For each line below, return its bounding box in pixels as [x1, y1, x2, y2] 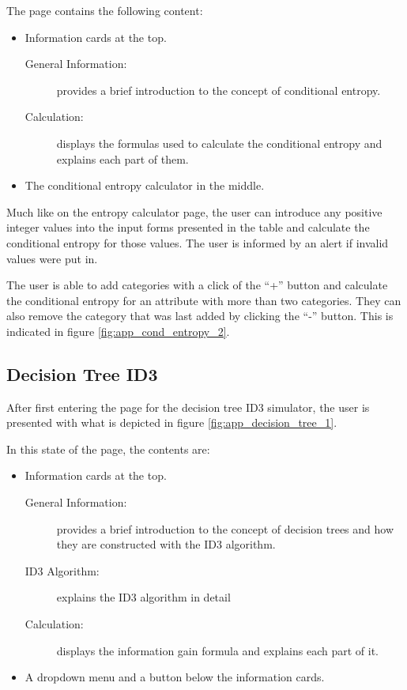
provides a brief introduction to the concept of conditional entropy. [56, 81, 381, 98]
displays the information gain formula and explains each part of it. [56, 642, 379, 658]
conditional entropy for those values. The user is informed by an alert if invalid [6, 234, 389, 251]
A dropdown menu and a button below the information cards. [24, 669, 325, 685]
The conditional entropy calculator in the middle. [24, 177, 265, 194]
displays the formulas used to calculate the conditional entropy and [56, 134, 383, 151]
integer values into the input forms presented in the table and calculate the [6, 219, 370, 236]
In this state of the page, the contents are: [6, 440, 210, 457]
